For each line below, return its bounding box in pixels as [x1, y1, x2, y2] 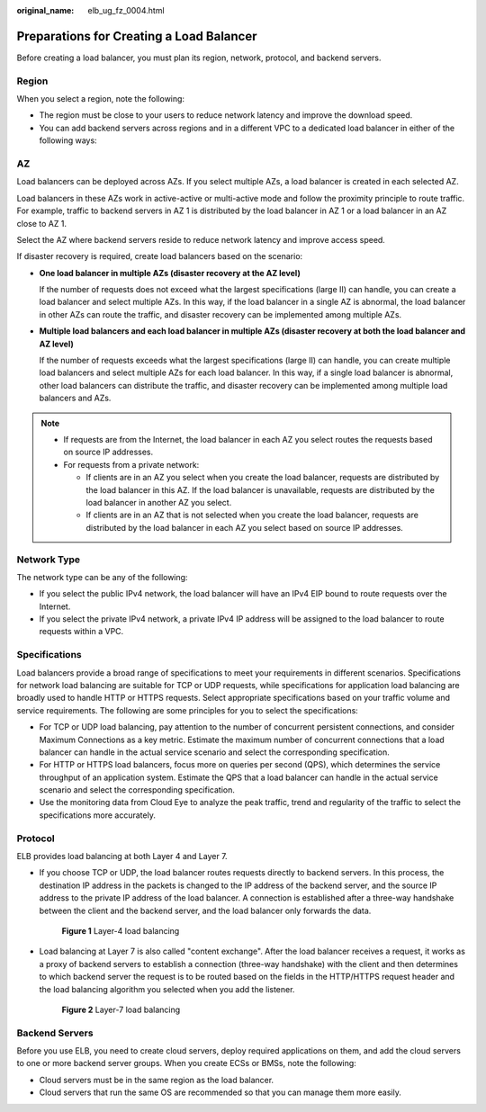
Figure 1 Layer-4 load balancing [61, 925, 180, 936]
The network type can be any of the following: [16, 571, 188, 582]
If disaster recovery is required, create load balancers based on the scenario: [16, 251, 303, 262]
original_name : [16, 5, 75, 15]
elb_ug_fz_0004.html [87, 5, 166, 15]
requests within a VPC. [39, 626, 124, 637]
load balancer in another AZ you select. [85, 497, 232, 507]
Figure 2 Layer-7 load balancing [61, 1004, 181, 1015]
